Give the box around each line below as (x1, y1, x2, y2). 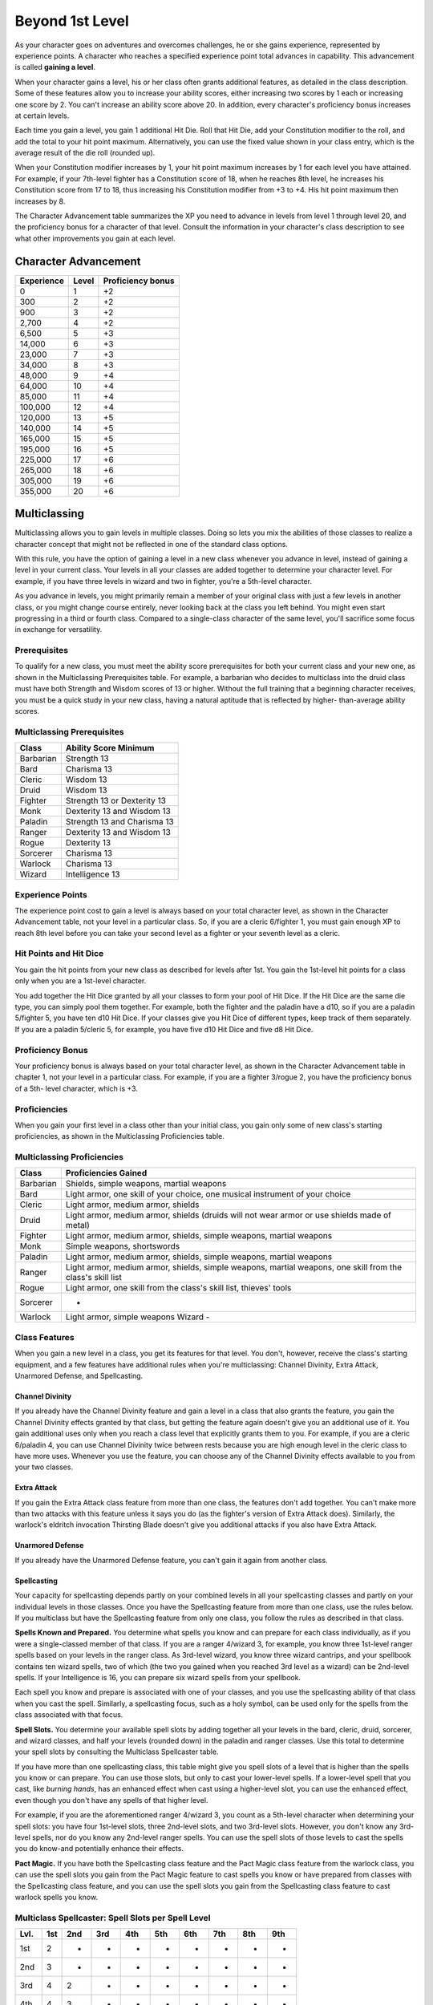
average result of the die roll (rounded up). (14, 148, 156, 158)
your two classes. (14, 1462, 74, 1472)
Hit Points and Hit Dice (14, 948, 104, 959)
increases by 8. (14, 196, 66, 206)
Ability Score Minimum (65, 743, 155, 754)
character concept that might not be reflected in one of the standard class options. (14, 539, 289, 549)
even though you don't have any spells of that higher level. (14, 1795, 208, 1804)
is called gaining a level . (14, 63, 95, 72)
